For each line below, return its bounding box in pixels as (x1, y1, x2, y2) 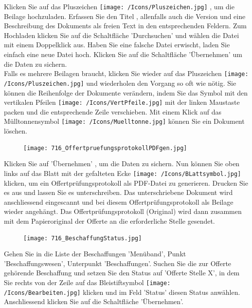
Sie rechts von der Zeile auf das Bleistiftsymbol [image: (4, 277, 171, 287)
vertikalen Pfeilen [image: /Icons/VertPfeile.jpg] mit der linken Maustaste (4, 97, 240, 107)
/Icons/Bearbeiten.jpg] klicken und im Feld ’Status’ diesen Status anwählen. (4, 287, 240, 297)
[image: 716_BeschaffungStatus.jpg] (23, 234, 142, 242)
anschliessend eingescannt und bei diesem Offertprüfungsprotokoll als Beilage (4, 196, 234, 207)
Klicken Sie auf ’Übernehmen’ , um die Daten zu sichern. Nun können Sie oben (4, 158, 240, 169)
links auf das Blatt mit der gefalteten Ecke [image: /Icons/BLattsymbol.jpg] (4, 168, 241, 178)
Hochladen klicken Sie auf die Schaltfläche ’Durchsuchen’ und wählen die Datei (4, 30, 239, 40)
